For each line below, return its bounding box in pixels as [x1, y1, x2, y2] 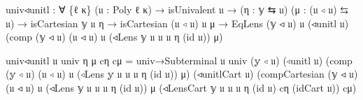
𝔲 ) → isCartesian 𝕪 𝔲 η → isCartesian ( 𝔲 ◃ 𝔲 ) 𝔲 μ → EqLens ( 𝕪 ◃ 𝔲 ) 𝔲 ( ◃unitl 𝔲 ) [6, 15, 349, 30]
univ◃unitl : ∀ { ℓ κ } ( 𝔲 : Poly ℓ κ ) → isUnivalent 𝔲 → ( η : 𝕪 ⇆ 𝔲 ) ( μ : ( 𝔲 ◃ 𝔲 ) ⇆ [6, 2, 348, 16]
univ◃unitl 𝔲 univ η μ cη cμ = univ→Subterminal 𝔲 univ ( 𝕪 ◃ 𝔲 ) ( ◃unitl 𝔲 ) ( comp [6, 52, 353, 67]
